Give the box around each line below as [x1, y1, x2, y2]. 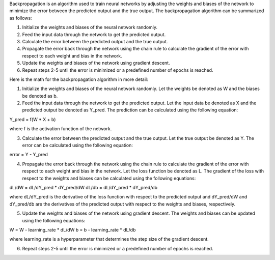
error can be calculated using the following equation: [22, 142, 133, 149]
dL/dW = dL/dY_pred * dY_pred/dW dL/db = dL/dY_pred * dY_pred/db [9, 184, 158, 190]
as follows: [9, 15, 33, 21]
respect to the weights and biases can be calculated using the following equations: [22, 175, 196, 181]
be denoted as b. [22, 93, 58, 99]
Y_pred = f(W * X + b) [9, 116, 56, 122]
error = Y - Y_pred [9, 152, 48, 158]
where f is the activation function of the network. [9, 126, 112, 132]
